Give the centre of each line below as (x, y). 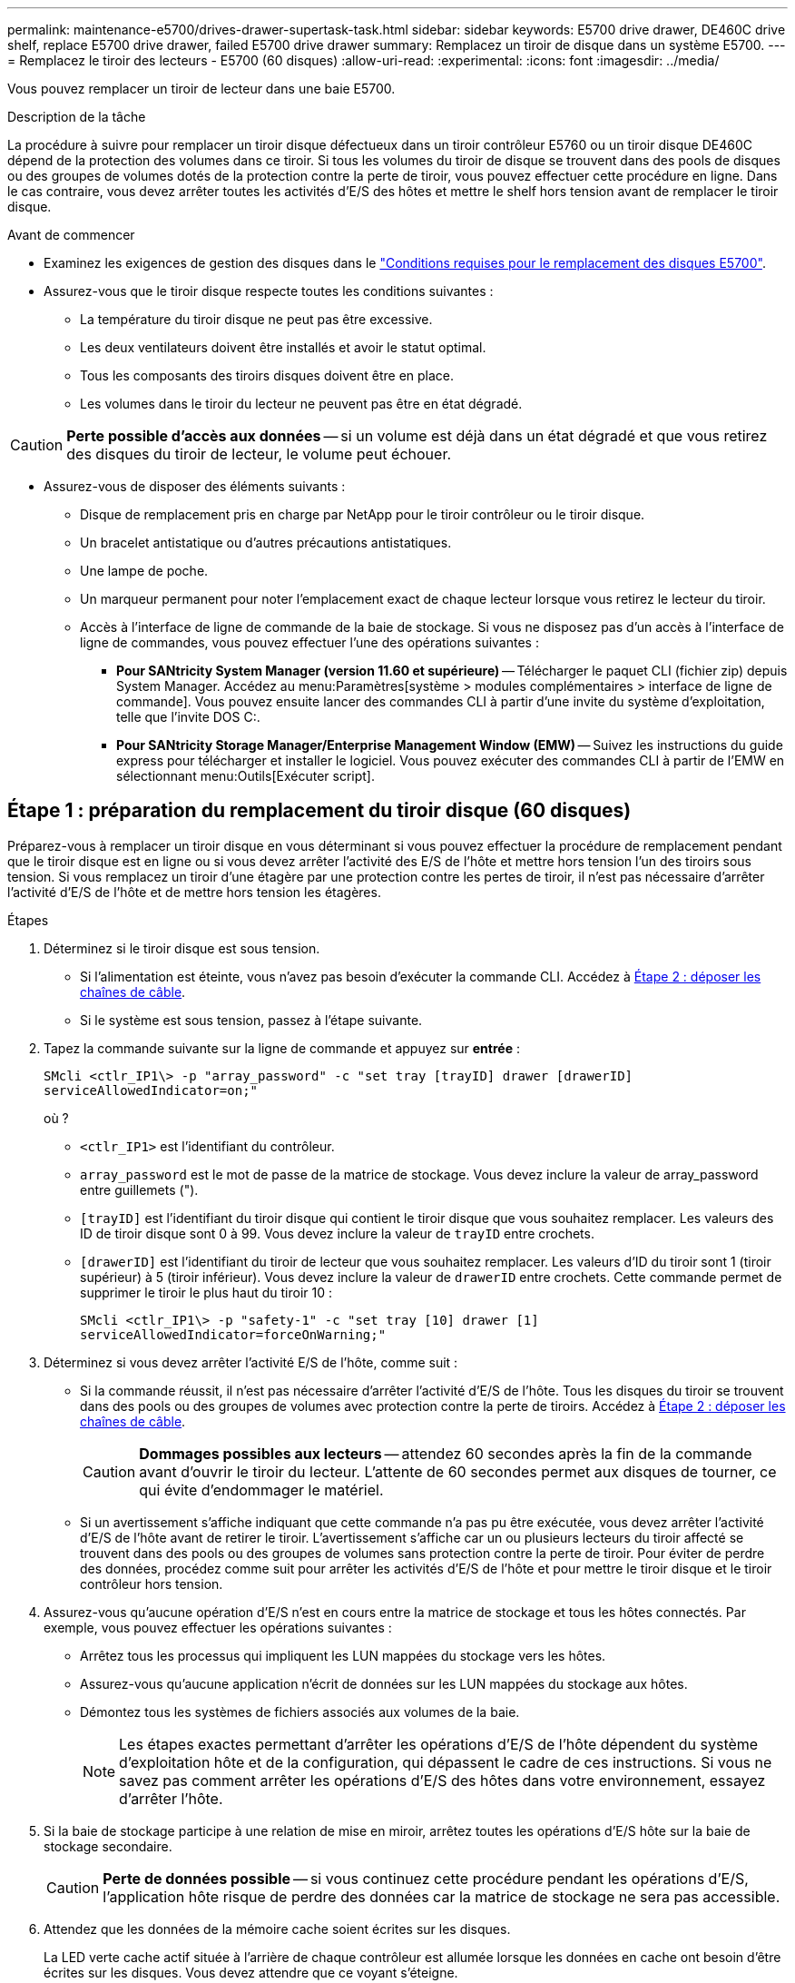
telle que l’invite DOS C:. (188, 717)
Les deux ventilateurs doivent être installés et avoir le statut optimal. (283, 347)
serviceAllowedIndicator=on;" (151, 1090)
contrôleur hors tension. (152, 1583)
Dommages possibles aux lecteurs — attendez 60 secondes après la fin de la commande (446, 1453)
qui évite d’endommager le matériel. (261, 1490)
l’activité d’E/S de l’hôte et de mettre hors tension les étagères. (194, 892)
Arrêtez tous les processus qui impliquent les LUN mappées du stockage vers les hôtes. (343, 1655)
